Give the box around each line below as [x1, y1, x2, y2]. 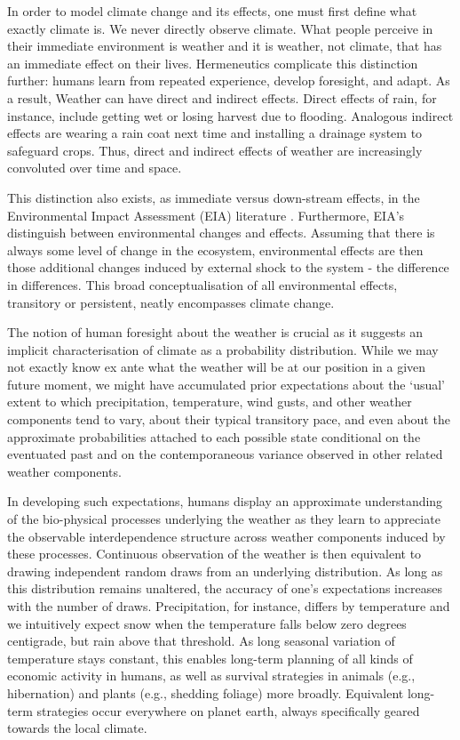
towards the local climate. [7, 719, 147, 737]
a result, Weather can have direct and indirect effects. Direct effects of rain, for [7, 88, 437, 107]
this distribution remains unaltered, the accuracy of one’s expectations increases [7, 579, 442, 598]
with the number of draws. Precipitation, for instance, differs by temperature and [7, 597, 450, 615]
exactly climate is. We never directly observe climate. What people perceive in [7, 19, 433, 37]
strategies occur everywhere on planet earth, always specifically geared [36, 701, 420, 720]
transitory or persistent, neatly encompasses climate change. [7, 293, 335, 311]
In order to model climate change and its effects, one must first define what [7, 2, 417, 20]
